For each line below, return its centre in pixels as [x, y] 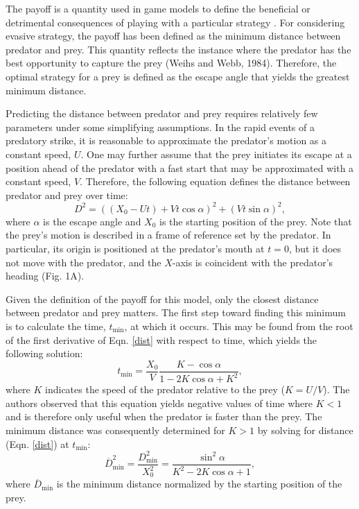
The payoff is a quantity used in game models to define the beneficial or [158, 8]
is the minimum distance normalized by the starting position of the [199, 484]
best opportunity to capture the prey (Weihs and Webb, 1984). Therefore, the [171, 63]
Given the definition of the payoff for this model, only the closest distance [162, 299]
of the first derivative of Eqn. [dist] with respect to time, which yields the [161, 339]
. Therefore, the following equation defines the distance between [215, 181]
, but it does [315, 248]
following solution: [44, 353]
